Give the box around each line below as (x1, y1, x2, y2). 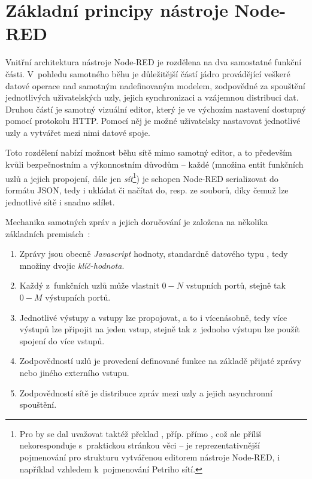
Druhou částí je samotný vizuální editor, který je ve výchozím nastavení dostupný (5, 102, 306, 115)
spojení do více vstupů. (19, 334, 105, 347)
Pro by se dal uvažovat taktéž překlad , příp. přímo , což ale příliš (19, 427, 262, 439)
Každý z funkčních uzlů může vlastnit (19, 279, 159, 292)
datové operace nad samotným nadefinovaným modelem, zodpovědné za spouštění (5, 79, 305, 92)
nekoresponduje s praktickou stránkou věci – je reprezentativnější (19, 439, 260, 451)
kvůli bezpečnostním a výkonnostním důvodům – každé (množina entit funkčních (5, 158, 304, 171)
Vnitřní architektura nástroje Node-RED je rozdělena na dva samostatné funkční (5, 56, 302, 68)
